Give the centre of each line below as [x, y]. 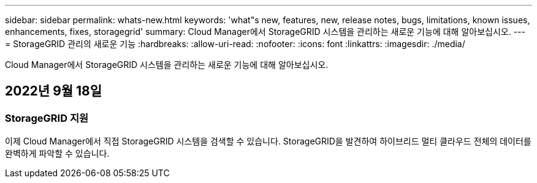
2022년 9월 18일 [54, 91]
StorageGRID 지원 [47, 118]
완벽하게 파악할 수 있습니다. [57, 154]
